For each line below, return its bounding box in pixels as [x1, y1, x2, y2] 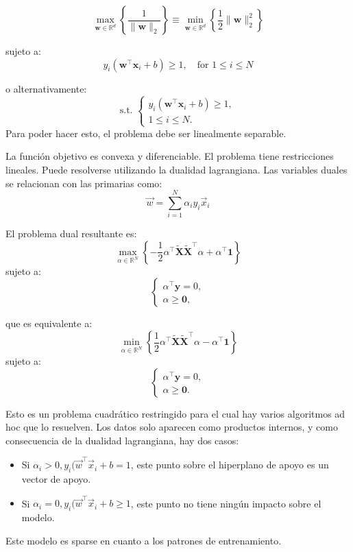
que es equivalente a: [5, 316, 93, 331]
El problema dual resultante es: [5, 226, 137, 241]
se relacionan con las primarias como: [5, 176, 162, 190]
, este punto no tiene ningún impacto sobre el [130, 496, 321, 510]
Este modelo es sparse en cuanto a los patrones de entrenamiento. [5, 533, 282, 547]
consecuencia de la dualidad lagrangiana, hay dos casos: [5, 433, 239, 447]
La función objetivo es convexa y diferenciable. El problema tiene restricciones [5, 149, 334, 163]
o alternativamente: [5, 81, 87, 95]
